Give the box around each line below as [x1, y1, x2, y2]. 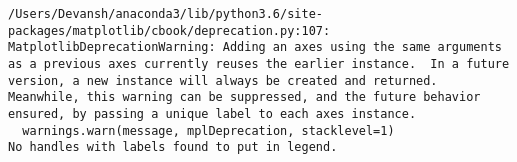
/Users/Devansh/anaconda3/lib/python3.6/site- [8, 7, 323, 21]
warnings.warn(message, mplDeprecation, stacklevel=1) [22, 123, 395, 138]
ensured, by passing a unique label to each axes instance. [8, 106, 417, 121]
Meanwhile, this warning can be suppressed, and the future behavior [8, 90, 481, 105]
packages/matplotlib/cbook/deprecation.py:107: [8, 23, 331, 38]
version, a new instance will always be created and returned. [8, 73, 438, 88]
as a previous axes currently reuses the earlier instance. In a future [8, 56, 510, 71]
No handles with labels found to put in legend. [8, 140, 338, 155]
